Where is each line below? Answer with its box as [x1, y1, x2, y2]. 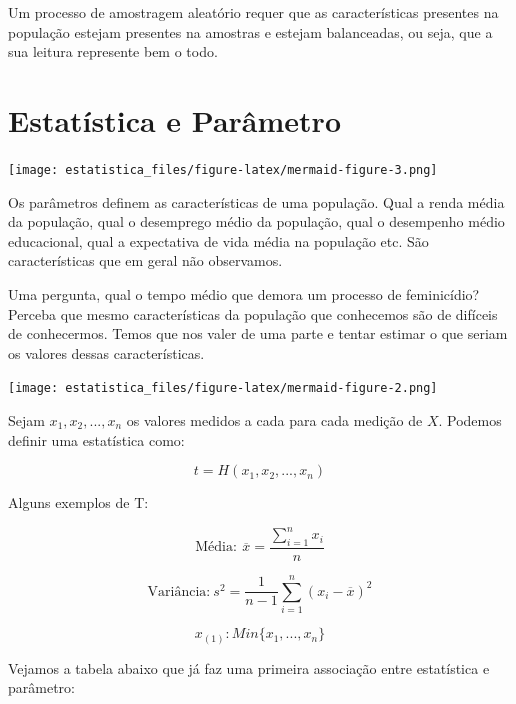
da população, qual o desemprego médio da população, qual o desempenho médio [8, 211, 505, 232]
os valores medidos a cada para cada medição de [126, 409, 423, 430]
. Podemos [438, 409, 502, 430]
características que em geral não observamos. [8, 250, 283, 271]
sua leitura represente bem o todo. [8, 41, 218, 62]
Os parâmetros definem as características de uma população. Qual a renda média [8, 191, 505, 212]
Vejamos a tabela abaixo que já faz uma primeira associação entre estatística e [8, 657, 490, 678]
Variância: [147, 584, 211, 599]
